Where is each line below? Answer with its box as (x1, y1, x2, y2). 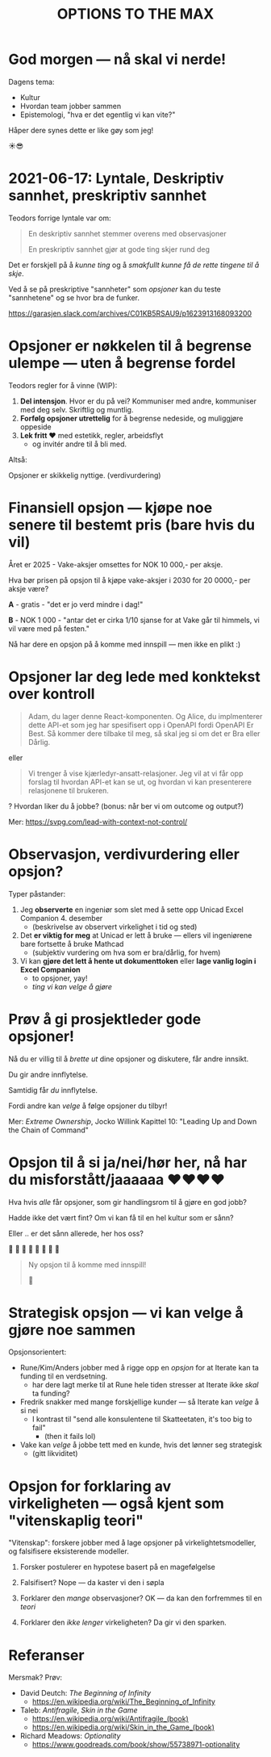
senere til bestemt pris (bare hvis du (8, 516, 256, 533)
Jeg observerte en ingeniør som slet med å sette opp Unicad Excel (19, 905, 244, 914)
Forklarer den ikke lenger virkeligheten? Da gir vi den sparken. (19, 1617, 227, 1627)
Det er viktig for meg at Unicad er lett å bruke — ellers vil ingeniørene (19, 930, 252, 940)
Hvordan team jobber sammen (19, 101, 122, 111)
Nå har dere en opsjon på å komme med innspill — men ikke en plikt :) (8, 639, 241, 649)
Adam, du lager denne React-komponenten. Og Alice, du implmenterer (27, 711, 263, 721)
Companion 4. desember (19, 913, 103, 922)
